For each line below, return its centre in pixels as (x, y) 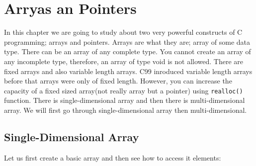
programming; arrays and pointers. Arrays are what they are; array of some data (127, 41)
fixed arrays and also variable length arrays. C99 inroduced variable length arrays (128, 71)
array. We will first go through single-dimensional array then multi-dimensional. (126, 110)
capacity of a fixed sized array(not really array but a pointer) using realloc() (124, 90)
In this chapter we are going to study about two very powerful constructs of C (123, 32)
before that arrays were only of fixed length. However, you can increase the (118, 81)
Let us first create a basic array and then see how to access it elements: (113, 157)
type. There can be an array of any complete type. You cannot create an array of (128, 51)
